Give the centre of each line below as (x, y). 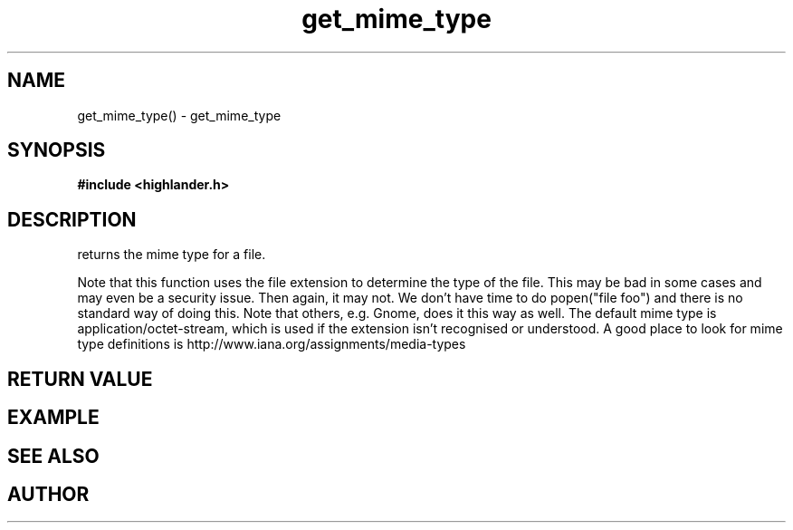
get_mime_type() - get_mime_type (179, 115)
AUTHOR (48, 494)
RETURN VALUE (80, 379)
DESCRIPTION (72, 219)
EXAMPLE (53, 418)
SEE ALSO (53, 456)
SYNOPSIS (57, 150)
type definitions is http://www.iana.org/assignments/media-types (272, 344)
